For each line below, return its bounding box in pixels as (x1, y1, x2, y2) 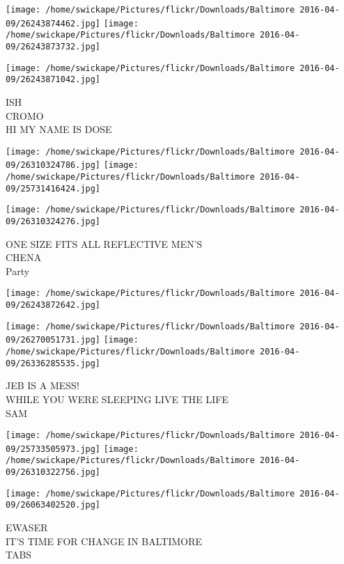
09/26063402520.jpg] (6, 500, 101, 510)
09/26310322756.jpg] (6, 467, 101, 478)
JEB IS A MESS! (6, 378, 79, 393)
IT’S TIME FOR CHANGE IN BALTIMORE (6, 533, 203, 548)
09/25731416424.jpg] (6, 183, 101, 194)
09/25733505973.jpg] (6, 444, 101, 454)
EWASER (6, 520, 48, 535)
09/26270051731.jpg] (6, 335, 101, 345)
